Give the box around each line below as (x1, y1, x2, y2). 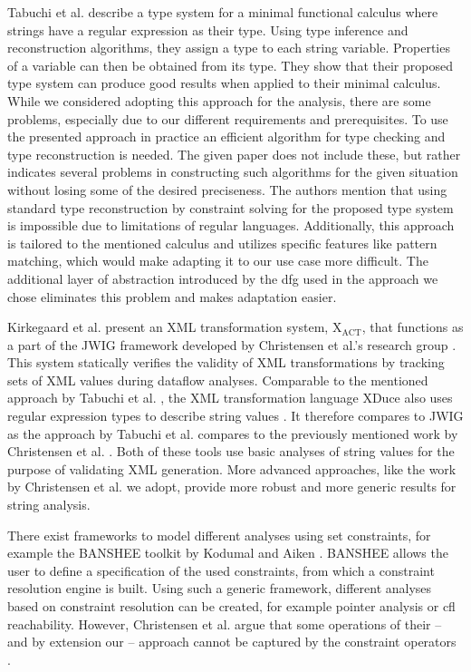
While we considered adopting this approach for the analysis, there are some (7, 91, 431, 110)
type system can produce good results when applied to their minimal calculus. (7, 73, 441, 93)
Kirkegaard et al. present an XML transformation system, (7, 317, 329, 336)
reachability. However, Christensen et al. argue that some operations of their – (7, 614, 442, 633)
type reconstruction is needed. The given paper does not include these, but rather (7, 144, 461, 163)
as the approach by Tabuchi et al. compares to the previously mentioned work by (7, 424, 458, 443)
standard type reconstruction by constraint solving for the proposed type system (7, 198, 454, 217)
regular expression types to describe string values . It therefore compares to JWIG (7, 406, 464, 425)
